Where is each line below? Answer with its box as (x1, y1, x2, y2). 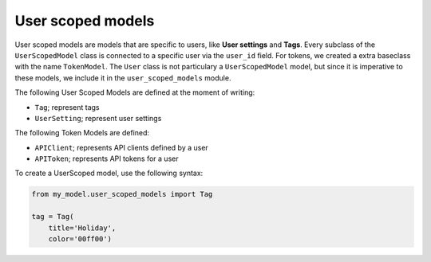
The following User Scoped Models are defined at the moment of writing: (14, 88, 255, 97)
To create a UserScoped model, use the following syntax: (14, 168, 204, 178)
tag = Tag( (31, 212, 74, 221)
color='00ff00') (48, 235, 112, 243)
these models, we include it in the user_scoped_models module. (14, 72, 231, 83)
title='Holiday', (48, 223, 117, 233)
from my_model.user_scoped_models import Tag (31, 190, 213, 199)
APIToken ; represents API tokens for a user (34, 154, 179, 163)
